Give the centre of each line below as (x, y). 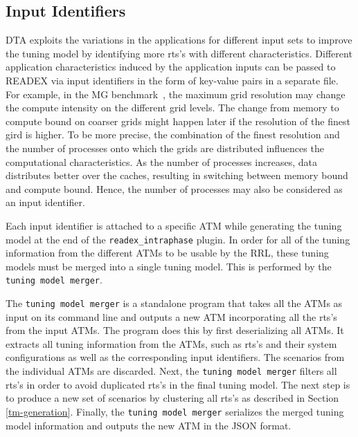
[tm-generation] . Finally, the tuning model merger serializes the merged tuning (175, 411)
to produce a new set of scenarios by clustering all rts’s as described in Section (172, 398)
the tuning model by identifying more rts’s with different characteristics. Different (179, 53)
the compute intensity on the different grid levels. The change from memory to (172, 108)
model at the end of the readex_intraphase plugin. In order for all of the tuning (178, 239)
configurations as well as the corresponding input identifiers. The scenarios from (175, 357)
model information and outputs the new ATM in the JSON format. (149, 425)
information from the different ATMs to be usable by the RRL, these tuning (167, 253)
